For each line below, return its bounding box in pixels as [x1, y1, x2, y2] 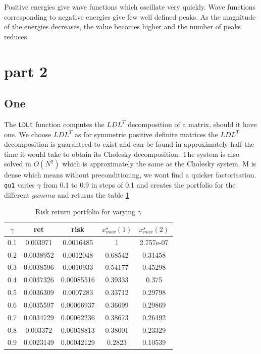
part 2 [4, 61, 48, 81]
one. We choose [4, 129, 51, 139]
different [4, 189, 30, 200]
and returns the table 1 [58, 189, 129, 200]
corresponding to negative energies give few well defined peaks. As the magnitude [4, 11, 256, 22]
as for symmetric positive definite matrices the [74, 129, 218, 139]
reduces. [4, 31, 29, 41]
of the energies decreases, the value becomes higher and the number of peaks [4, 21, 241, 32]
